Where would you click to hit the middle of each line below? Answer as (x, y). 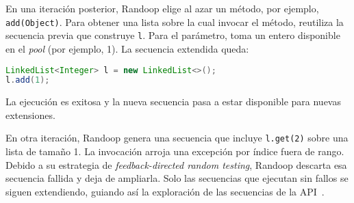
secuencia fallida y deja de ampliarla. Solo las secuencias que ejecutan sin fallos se (177, 178)
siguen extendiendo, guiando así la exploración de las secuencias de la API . (165, 191)
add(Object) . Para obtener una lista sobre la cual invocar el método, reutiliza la (175, 22)
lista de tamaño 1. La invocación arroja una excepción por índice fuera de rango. (175, 151)
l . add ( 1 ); (28, 80)
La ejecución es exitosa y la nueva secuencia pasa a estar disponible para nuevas (173, 101)
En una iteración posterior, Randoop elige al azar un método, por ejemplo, (162, 8)
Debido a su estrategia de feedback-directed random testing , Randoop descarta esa (176, 164)
